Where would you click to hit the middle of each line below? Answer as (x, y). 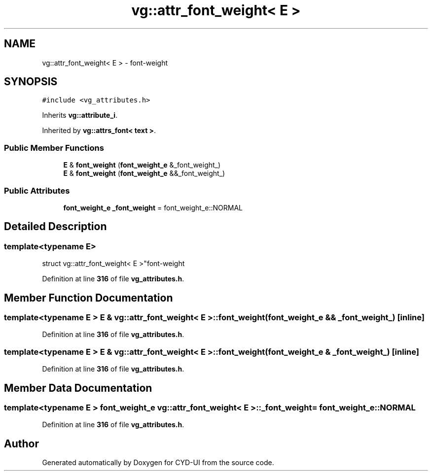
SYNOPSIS (31, 82)
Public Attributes (37, 190)
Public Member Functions (54, 148)
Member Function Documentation (89, 298)
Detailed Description (55, 227)
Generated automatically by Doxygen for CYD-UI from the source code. (158, 463)
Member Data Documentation (78, 388)
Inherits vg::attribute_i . (80, 115)
